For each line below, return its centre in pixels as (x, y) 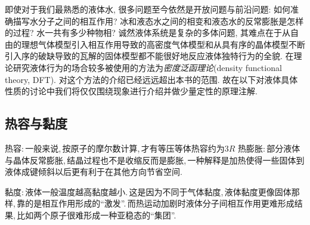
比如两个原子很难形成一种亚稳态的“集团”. (97, 215)
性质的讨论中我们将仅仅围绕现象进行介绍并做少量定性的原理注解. (131, 91)
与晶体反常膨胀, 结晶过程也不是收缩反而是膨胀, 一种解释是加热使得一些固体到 (155, 160)
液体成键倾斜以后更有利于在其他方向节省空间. (94, 172)
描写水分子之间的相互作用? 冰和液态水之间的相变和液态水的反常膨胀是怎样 (158, 21)
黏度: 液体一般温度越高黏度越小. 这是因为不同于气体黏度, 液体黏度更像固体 (148, 191)
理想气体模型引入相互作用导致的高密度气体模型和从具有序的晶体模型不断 (163, 44)
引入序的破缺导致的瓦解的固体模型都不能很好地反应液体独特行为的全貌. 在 (149, 56)
